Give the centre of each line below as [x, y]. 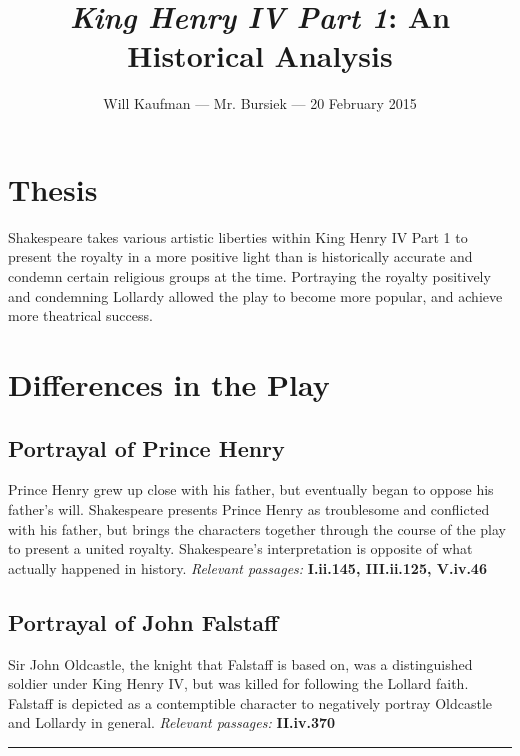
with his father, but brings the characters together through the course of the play [257, 528]
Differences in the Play [169, 384]
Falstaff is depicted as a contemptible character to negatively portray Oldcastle [250, 702]
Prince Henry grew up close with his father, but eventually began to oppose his [251, 489]
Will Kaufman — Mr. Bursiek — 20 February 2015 [260, 103]
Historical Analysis [260, 55]
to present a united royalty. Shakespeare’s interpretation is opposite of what [240, 548]
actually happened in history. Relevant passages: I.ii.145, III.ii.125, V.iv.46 [247, 567]
